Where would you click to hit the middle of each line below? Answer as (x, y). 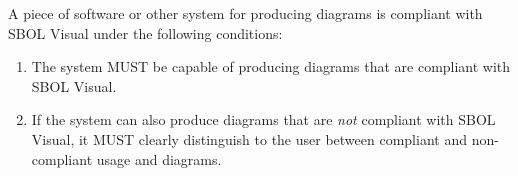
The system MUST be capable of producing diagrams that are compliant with (271, 66)
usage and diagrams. (159, 158)
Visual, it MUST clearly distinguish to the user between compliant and (249, 138)
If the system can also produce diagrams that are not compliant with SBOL (263, 119)
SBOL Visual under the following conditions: (145, 32)
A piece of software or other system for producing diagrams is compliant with (245, 13)
